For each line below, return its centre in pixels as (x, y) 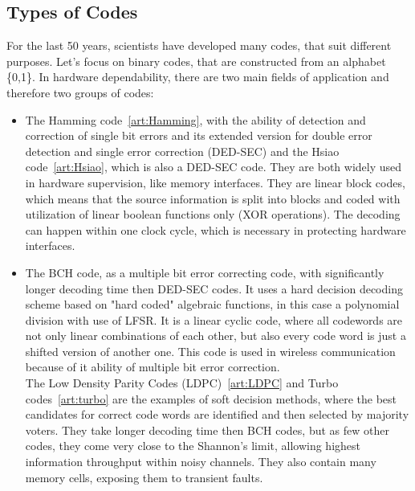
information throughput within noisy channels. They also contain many (201, 462)
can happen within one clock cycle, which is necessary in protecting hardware (216, 229)
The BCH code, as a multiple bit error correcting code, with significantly (205, 272)
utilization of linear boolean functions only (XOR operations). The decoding (213, 214)
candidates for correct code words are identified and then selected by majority (217, 414)
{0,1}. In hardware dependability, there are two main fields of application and (198, 77)
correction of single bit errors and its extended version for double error (199, 135)
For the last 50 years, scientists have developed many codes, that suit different (199, 45)
